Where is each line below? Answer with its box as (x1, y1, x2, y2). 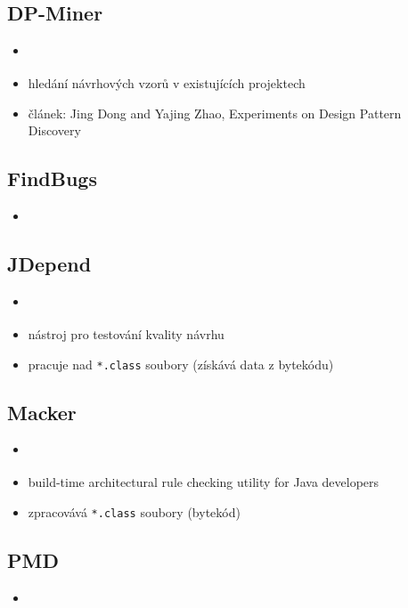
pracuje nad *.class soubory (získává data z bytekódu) (28, 354, 334, 373)
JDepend (7, 250, 92, 278)
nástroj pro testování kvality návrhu (28, 325, 224, 344)
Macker (7, 398, 77, 426)
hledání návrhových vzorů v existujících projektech (28, 74, 306, 93)
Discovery (28, 121, 81, 140)
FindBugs (7, 165, 97, 192)
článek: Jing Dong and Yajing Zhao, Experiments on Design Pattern (28, 103, 402, 122)
